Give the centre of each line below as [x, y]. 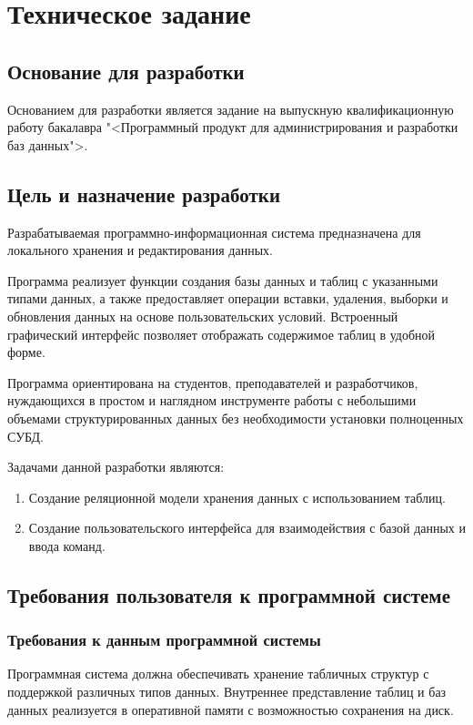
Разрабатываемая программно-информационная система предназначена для [214, 232]
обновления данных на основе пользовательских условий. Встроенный [203, 316]
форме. [26, 352]
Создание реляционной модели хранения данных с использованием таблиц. [237, 497]
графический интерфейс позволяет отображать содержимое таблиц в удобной [221, 334]
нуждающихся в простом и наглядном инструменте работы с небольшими [212, 400]
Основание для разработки [126, 71]
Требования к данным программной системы [164, 640]
